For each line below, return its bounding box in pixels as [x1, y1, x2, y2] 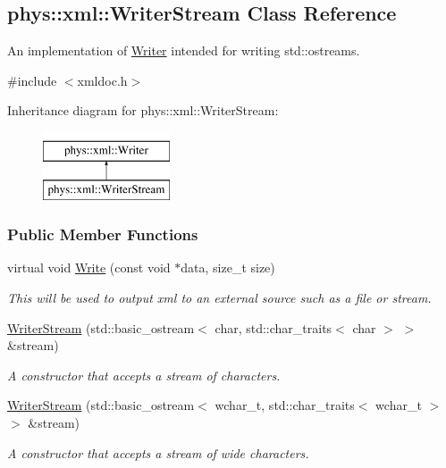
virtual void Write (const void [7, 258, 171, 277]
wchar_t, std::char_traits [215, 396, 355, 414]
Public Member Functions [7, 223, 198, 246]
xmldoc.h [77, 71, 128, 89]
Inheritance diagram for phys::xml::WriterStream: [7, 101, 279, 120]
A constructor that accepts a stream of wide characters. [7, 443, 309, 462]
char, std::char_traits [215, 318, 332, 337]
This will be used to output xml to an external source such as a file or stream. [7, 288, 432, 306]
